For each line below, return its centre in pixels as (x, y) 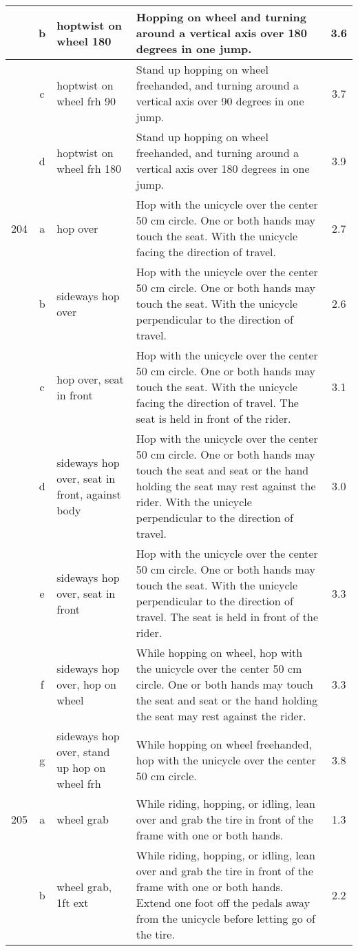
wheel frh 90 (86, 101)
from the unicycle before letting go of (225, 918)
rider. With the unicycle (194, 502)
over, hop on (86, 684)
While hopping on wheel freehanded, (224, 744)
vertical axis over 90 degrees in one (220, 101)
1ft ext (73, 902)
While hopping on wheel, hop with (219, 652)
